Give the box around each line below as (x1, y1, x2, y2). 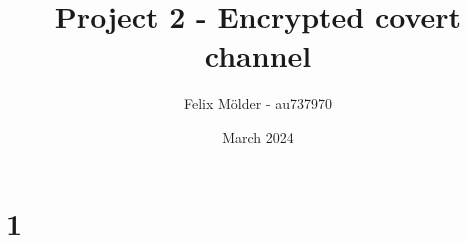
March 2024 (222, 126, 294, 147)
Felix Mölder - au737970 (183, 93, 333, 114)
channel (204, 35, 312, 76)
